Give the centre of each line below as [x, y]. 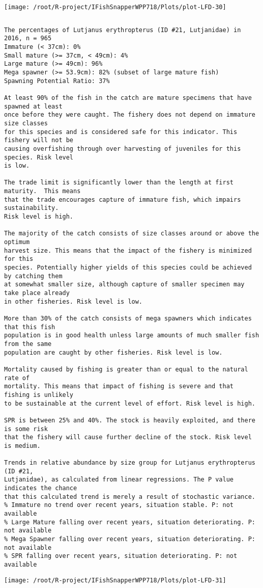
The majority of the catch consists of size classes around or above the [132, 234]
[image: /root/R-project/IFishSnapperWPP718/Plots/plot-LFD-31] [115, 580]
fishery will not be [39, 140]
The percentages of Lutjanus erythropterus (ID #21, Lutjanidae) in [123, 30]
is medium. [22, 446]
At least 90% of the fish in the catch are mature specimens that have [128, 98]
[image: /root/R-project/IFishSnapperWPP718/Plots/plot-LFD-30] [115, 7]
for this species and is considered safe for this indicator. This [121, 132]
